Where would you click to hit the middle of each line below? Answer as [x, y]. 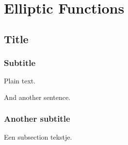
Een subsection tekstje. [38, 137]
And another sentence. [37, 97]
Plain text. [20, 81]
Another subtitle [37, 119]
